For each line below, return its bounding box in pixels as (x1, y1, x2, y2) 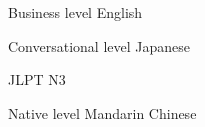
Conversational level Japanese (8, 35, 191, 56)
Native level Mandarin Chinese (8, 102, 197, 123)
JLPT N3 (8, 69, 66, 90)
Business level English (8, 2, 143, 22)
